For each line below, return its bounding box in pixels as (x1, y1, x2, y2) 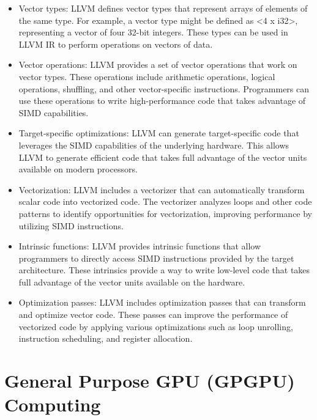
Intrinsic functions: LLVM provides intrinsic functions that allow (18, 240, 261, 252)
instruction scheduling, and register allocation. (18, 332, 193, 345)
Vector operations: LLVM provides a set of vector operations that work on (18, 58, 297, 71)
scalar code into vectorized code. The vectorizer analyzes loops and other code (18, 195, 312, 208)
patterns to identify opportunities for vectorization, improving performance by (18, 207, 313, 219)
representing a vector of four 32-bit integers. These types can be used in (18, 26, 288, 39)
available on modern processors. (18, 163, 138, 175)
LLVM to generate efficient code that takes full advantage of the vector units (18, 150, 307, 163)
